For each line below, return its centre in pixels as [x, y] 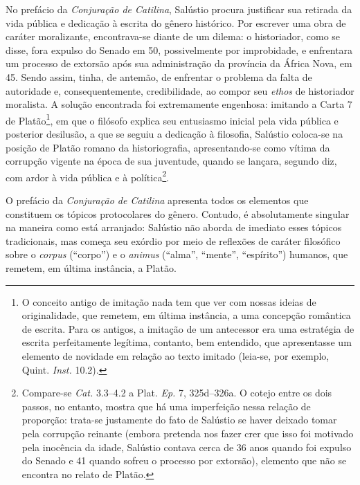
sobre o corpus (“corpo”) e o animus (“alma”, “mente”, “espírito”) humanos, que [177, 254]
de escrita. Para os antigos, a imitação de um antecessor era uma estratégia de [188, 328]
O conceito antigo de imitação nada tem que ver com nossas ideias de [169, 301]
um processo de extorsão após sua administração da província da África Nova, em [179, 63]
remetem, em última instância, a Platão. [91, 268]
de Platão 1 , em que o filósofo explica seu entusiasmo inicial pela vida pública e [172, 119]
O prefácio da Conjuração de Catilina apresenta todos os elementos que [157, 200]
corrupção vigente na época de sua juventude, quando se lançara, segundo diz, [171, 161]
